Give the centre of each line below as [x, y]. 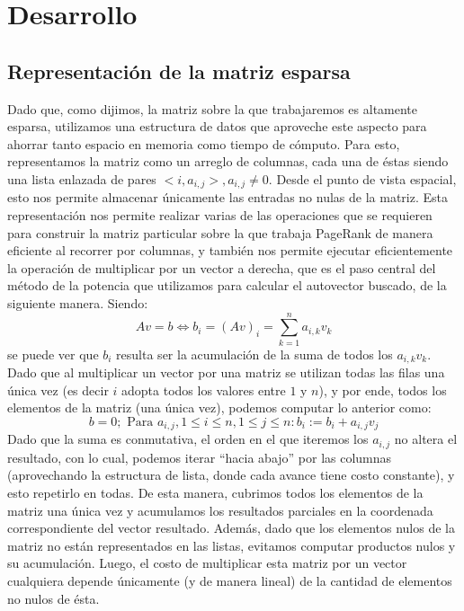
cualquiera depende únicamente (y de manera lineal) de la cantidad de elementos [230, 580]
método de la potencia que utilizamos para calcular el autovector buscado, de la [227, 285]
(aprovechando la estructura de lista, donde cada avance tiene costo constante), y [231, 475]
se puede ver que [53, 354]
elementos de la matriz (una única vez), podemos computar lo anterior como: [219, 407]
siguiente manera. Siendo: [78, 302]
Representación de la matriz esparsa [179, 71]
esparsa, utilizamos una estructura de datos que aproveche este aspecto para [217, 126]
